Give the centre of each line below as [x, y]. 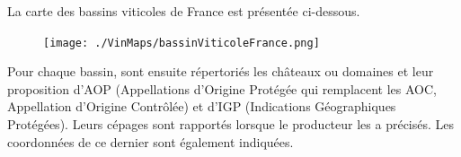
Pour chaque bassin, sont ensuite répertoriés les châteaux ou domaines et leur [221, 71]
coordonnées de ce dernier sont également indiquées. [151, 141]
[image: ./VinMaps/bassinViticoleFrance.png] [182, 43]
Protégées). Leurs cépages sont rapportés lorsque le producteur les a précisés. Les [231, 124]
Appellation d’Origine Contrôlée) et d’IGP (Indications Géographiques [202, 106]
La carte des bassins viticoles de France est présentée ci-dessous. [184, 11]
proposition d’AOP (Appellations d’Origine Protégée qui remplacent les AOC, [222, 88]
